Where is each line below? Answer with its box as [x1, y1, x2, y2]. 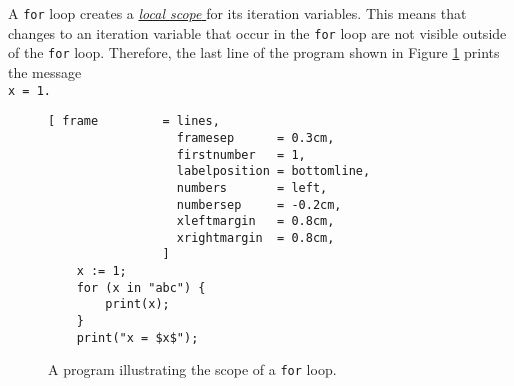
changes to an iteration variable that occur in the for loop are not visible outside [8, 22, 507, 43]
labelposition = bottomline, [176, 164, 371, 179]
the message [8, 61, 82, 82]
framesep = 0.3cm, [176, 130, 335, 145]
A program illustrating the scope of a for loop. [48, 359, 337, 380]
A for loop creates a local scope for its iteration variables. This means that [8, 3, 467, 23]
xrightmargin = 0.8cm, [176, 230, 335, 245]
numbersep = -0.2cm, [176, 197, 342, 212]
